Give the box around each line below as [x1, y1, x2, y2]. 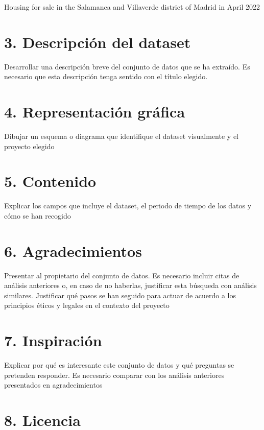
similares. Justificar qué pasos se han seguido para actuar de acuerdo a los [4, 290, 236, 300]
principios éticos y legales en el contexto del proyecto [4, 300, 170, 310]
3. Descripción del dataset [4, 31, 191, 52]
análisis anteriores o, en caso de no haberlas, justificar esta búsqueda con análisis [4, 280, 257, 291]
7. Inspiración [4, 330, 102, 351]
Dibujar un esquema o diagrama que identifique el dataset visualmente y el [4, 131, 239, 141]
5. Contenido [4, 171, 97, 192]
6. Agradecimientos [4, 240, 142, 261]
